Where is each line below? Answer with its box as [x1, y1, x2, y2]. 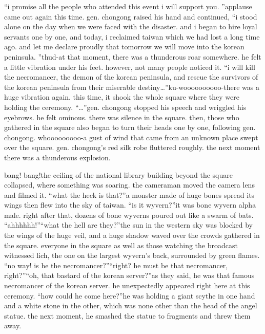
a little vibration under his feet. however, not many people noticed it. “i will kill [4, 61, 255, 72]
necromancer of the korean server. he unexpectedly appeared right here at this [4, 280, 250, 291]
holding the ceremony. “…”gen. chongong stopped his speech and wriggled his [4, 101, 247, 112]
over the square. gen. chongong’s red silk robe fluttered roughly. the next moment [4, 142, 260, 153]
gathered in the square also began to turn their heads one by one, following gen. [4, 122, 256, 133]
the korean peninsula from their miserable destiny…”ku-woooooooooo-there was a [4, 81, 259, 92]
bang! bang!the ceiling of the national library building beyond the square [4, 169, 233, 180]
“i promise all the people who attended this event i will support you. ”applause [4, 1, 252, 11]
